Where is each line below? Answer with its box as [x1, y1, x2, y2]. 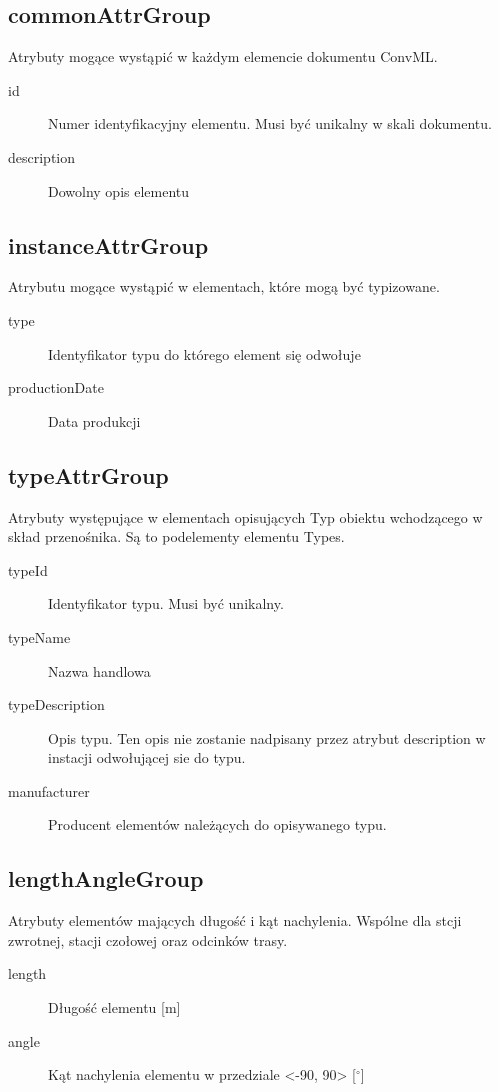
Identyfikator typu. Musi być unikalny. [48, 593, 284, 614]
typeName [8, 626, 71, 647]
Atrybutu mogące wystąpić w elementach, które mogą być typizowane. [8, 276, 440, 297]
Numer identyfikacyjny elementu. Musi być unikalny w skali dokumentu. [48, 113, 492, 134]
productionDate [8, 377, 104, 398]
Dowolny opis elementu [48, 180, 190, 201]
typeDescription [8, 694, 105, 715]
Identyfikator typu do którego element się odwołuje [48, 343, 361, 364]
